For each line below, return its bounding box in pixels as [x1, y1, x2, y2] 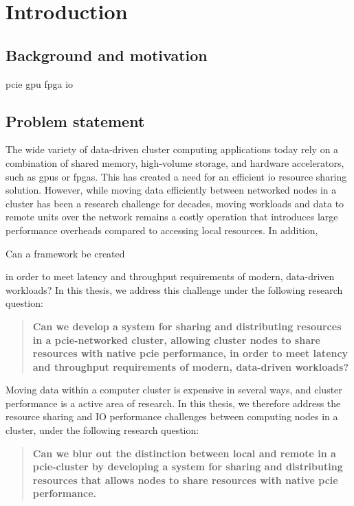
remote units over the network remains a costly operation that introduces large [5, 209, 338, 224]
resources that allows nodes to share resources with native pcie [32, 472, 338, 487]
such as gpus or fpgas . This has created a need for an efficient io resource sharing [5, 169, 347, 183]
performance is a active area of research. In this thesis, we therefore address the [5, 395, 341, 410]
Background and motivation [5, 44, 208, 65]
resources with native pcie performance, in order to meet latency [32, 346, 349, 360]
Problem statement [5, 110, 145, 131]
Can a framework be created [5, 246, 125, 260]
